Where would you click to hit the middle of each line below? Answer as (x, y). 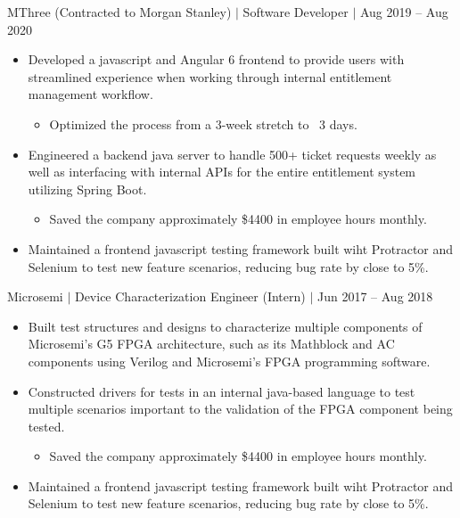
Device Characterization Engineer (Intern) (190, 296)
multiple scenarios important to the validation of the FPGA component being (240, 409)
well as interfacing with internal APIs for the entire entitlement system (222, 172)
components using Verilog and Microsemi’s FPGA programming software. (229, 361)
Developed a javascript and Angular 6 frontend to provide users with (216, 59)
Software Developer (296, 12)
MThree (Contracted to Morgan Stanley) (119, 12)
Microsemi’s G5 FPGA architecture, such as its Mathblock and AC (211, 344)
